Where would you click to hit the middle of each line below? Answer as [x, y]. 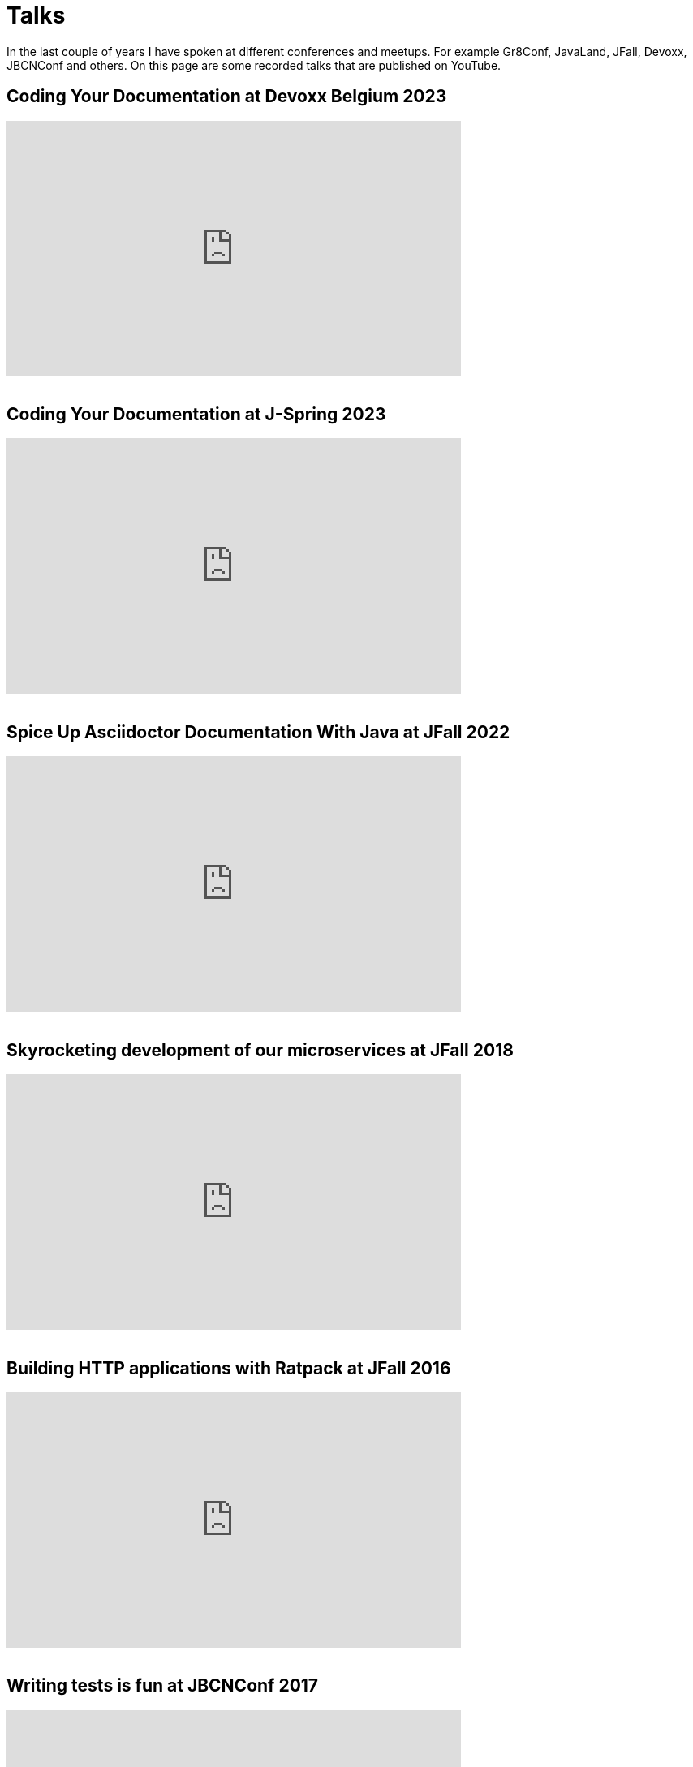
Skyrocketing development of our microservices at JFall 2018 [260, 1050]
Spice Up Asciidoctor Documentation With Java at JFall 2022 [258, 732]
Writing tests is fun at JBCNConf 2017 [163, 1686]
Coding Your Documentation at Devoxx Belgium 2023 [227, 97]
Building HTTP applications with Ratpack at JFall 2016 [229, 1368]
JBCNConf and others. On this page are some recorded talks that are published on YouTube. [254, 65]
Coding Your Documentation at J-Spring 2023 [196, 415]
